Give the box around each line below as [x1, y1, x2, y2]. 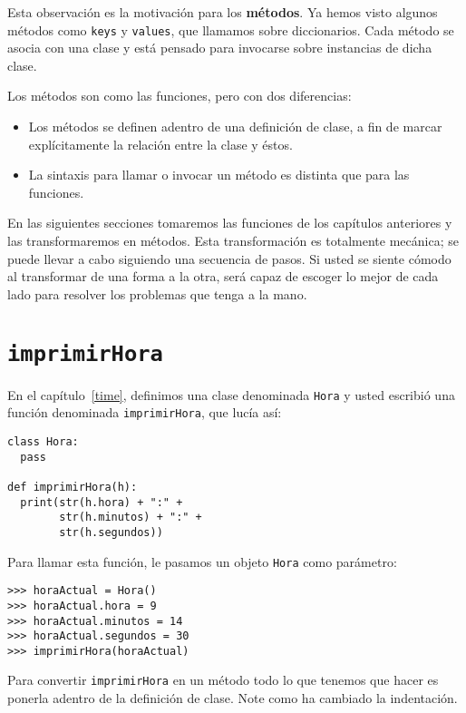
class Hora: [7, 435, 79, 448]
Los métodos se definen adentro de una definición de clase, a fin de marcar [28, 117, 442, 136]
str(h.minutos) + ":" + [59, 511, 202, 524]
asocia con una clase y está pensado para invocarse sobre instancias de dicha [7, 38, 432, 57]
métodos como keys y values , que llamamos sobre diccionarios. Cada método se [7, 20, 454, 39]
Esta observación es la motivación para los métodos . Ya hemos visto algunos [7, 3, 438, 21]
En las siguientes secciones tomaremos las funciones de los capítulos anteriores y [7, 213, 452, 232]
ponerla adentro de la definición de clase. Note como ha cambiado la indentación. [7, 689, 458, 708]
